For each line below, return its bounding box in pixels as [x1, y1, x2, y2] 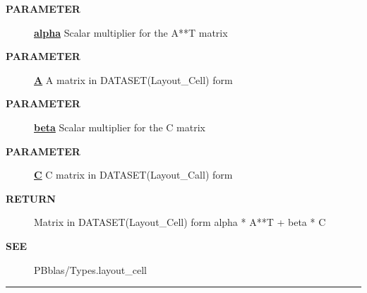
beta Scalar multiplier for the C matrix [34, 119, 205, 134]
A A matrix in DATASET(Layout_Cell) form [34, 72, 233, 87]
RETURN [6, 191, 56, 205]
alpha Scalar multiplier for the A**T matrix [34, 25, 228, 40]
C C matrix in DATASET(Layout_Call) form [34, 167, 233, 182]
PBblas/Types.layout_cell [34, 262, 147, 277]
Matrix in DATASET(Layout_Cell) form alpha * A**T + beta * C [34, 215, 326, 229]
